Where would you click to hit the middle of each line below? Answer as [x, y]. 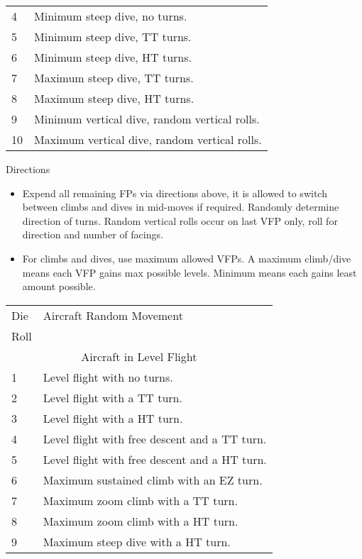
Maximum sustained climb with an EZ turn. [153, 480]
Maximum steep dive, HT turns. [114, 98]
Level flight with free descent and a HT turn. [155, 459]
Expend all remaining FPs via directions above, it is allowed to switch [175, 193]
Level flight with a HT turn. [113, 418]
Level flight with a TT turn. [113, 397]
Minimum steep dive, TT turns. [113, 37]
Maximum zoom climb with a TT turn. [140, 500]
